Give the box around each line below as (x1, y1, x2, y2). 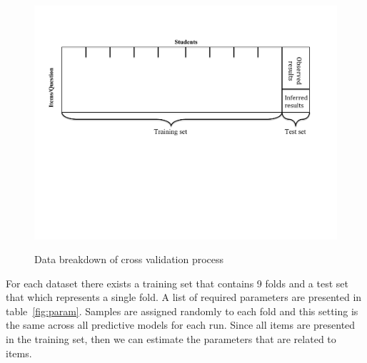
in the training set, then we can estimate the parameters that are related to (6, 332, 336, 347)
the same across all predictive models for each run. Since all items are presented (6, 317, 356, 332)
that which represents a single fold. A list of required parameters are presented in (6, 290, 362, 305)
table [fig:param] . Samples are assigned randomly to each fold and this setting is (6, 303, 358, 318)
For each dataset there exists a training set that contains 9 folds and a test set (6, 275, 348, 290)
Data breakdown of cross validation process (34, 252, 224, 267)
